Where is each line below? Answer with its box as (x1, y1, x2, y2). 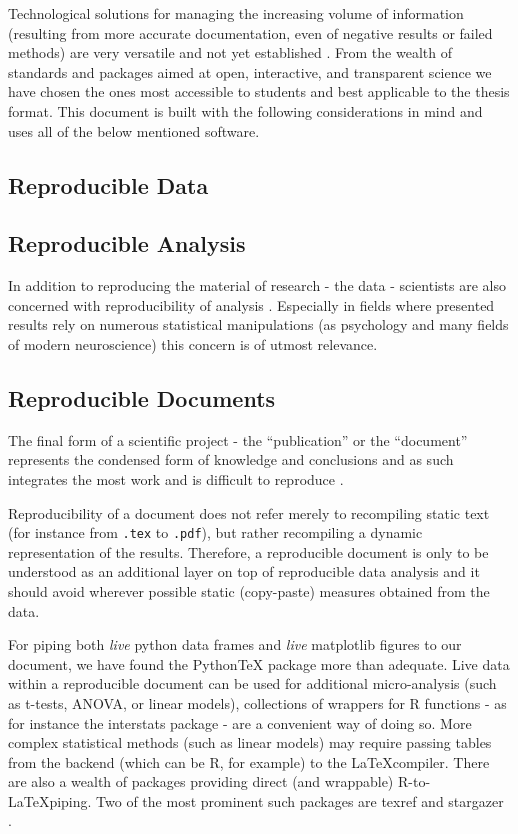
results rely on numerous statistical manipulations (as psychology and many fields (8, 314, 509, 335)
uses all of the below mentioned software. (8, 120, 260, 141)
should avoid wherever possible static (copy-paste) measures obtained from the (8, 580, 490, 601)
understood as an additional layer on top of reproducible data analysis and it (8, 561, 480, 582)
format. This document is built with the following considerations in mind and (8, 100, 483, 121)
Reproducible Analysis (8, 228, 246, 259)
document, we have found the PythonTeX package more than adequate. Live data (8, 653, 510, 674)
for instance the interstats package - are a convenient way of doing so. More (8, 712, 472, 733)
